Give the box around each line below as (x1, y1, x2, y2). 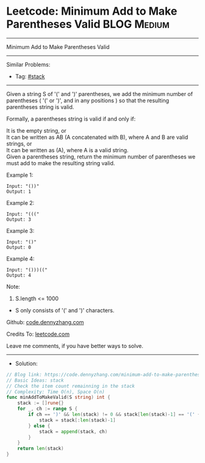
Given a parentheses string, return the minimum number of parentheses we (6, 153, 196, 160)
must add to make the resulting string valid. (6, 159, 115, 166)
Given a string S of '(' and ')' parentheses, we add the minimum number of (6, 90, 193, 97)
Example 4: (6, 255, 35, 262)
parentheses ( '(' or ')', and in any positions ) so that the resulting (6, 97, 170, 104)
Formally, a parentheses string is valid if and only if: (6, 115, 136, 122)
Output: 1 (6, 188, 32, 194)
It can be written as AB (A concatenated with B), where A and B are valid (6, 133, 189, 141)
